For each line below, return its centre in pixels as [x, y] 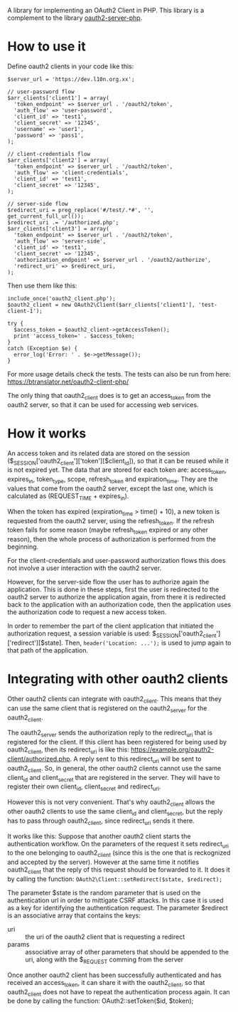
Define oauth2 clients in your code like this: [71, 66]
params [18, 944]
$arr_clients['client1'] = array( [59, 98]
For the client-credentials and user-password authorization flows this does [117, 561]
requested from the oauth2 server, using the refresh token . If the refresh [111, 521]
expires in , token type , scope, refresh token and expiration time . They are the [113, 480]
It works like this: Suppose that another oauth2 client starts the [99, 836]
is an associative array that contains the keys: [74, 915]
